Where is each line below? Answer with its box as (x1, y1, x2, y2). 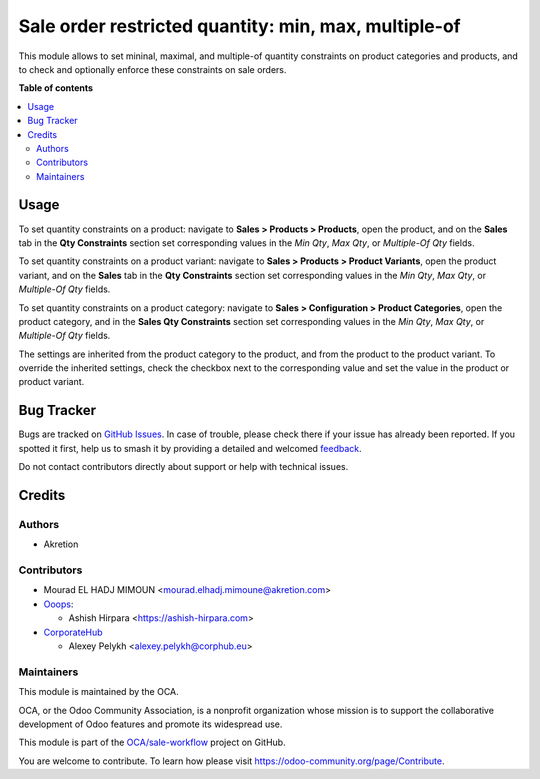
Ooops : (43, 598, 74, 610)
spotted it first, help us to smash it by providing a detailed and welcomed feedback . (18, 442, 362, 454)
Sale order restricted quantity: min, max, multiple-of (18, 15, 461, 37)
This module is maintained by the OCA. (18, 686, 179, 698)
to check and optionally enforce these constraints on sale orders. (18, 63, 287, 75)
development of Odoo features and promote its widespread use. (18, 718, 283, 730)
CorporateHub (43, 626, 104, 638)
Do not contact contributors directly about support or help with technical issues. (18, 461, 349, 473)
